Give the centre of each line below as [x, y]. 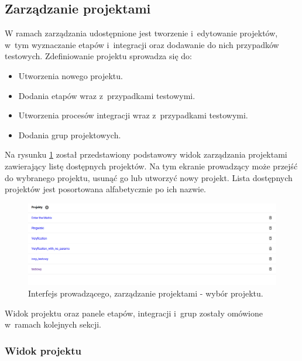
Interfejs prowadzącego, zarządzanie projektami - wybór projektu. [146, 293]
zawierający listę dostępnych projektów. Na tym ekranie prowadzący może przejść [151, 166]
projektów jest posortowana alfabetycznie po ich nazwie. [106, 189]
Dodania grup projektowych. [70, 134]
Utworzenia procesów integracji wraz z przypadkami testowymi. [133, 115]
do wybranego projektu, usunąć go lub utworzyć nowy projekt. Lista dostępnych [149, 177]
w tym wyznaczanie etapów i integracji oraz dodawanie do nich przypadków [142, 44]
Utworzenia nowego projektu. [71, 75]
